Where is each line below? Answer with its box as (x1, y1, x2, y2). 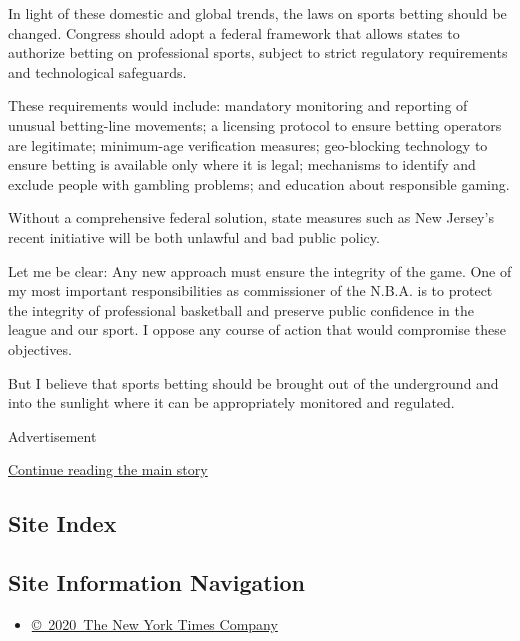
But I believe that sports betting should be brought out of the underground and (8, 372, 499, 393)
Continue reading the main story (8, 459, 208, 480)
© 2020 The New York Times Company (31, 613, 278, 634)
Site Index (8, 508, 117, 539)
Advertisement (8, 425, 97, 446)
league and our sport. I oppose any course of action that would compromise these (8, 319, 506, 340)
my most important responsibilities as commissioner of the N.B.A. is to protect (8, 280, 493, 301)
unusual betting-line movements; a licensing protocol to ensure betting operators (8, 114, 502, 135)
